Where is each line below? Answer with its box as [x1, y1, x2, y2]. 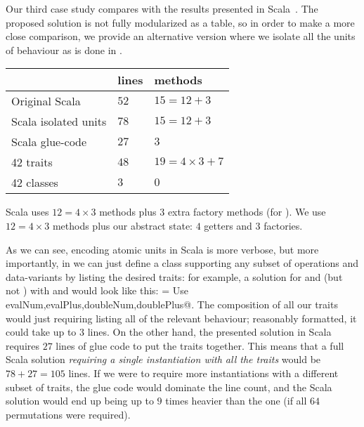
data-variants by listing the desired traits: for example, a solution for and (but [6, 269, 343, 284]
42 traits [11, 154, 53, 171]
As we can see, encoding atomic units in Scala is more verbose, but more [6, 242, 319, 256]
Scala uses [6, 204, 49, 219]
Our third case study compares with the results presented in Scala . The [6, 1, 318, 15]
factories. [264, 218, 303, 232]
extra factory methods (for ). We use [167, 204, 326, 219]
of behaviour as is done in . [6, 42, 122, 57]
